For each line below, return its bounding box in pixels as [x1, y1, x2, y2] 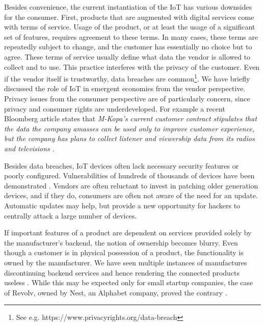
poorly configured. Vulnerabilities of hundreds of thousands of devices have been [4, 170, 255, 181]
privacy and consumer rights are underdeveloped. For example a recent [4, 103, 225, 114]
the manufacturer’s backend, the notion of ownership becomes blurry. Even [4, 237, 238, 248]
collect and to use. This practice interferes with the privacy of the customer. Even [4, 61, 260, 72]
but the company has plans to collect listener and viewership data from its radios [4, 133, 255, 144]
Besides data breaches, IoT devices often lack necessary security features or [4, 160, 239, 171]
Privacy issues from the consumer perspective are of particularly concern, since [4, 93, 250, 103]
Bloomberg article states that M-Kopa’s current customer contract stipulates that [4, 113, 257, 124]
